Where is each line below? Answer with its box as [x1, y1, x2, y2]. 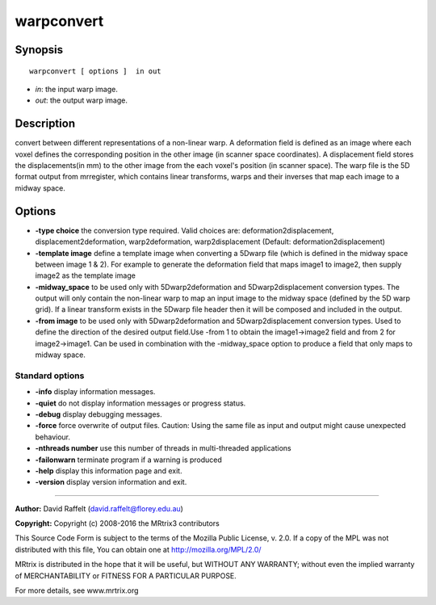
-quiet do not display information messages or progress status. [35, 398, 246, 408]
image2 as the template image [35, 271, 136, 280]
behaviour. [35, 432, 71, 442]
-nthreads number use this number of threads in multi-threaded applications [35, 443, 291, 453]
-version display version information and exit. [35, 477, 187, 487]
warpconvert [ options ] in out [29, 66, 161, 76]
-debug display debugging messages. [35, 409, 163, 419]
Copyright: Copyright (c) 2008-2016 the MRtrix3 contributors [15, 519, 220, 528]
